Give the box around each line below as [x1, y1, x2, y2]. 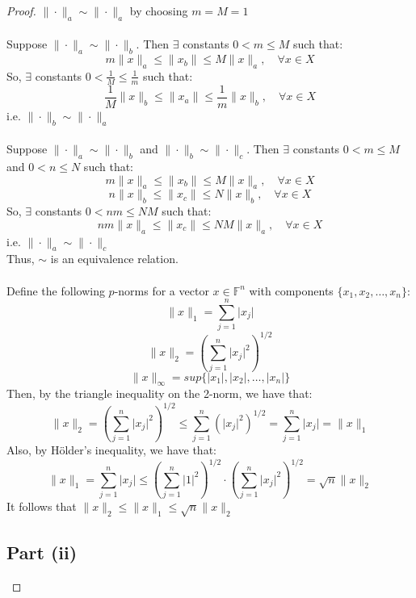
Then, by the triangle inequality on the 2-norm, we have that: [6, 385, 313, 402]
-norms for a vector [114, 282, 209, 299]
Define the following [6, 282, 105, 299]
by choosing [129, 2, 188, 19]
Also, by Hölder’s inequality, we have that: [6, 441, 216, 458]
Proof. [6, 2, 36, 19]
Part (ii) [6, 540, 78, 565]
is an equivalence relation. [50, 250, 179, 267]
